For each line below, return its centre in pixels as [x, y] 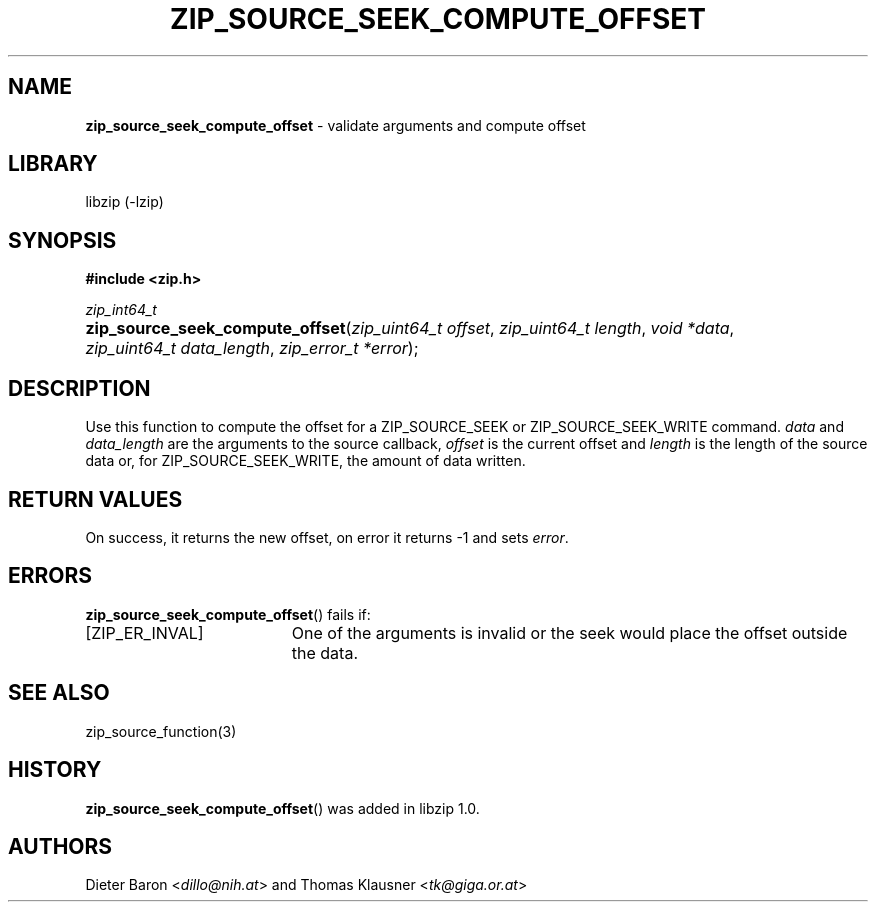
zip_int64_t [121, 310]
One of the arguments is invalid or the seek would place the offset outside [569, 632]
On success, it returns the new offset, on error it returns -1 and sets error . [327, 537]
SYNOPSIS [62, 240]
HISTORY [55, 770]
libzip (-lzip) [124, 202]
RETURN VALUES [95, 499]
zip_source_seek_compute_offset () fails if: [228, 614]
